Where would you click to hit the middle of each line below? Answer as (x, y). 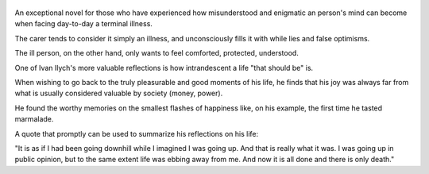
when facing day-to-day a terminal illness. (83, 24)
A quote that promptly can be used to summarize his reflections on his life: (137, 133)
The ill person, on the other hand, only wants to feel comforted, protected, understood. (157, 53)
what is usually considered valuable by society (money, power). (119, 93)
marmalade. (34, 119)
